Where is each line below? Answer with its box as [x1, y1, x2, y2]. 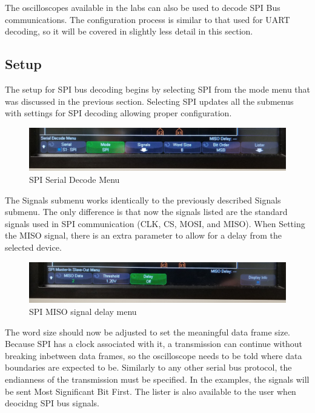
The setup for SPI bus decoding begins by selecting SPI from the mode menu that [5, 82, 310, 95]
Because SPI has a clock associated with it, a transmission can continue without [5, 337, 302, 350]
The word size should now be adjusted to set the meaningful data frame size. [5, 325, 290, 338]
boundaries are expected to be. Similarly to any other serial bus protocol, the [5, 361, 292, 374]
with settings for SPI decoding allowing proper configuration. [5, 107, 232, 119]
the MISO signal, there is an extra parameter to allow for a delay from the [5, 229, 282, 242]
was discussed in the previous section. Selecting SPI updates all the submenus [5, 94, 294, 107]
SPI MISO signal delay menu [29, 305, 137, 318]
